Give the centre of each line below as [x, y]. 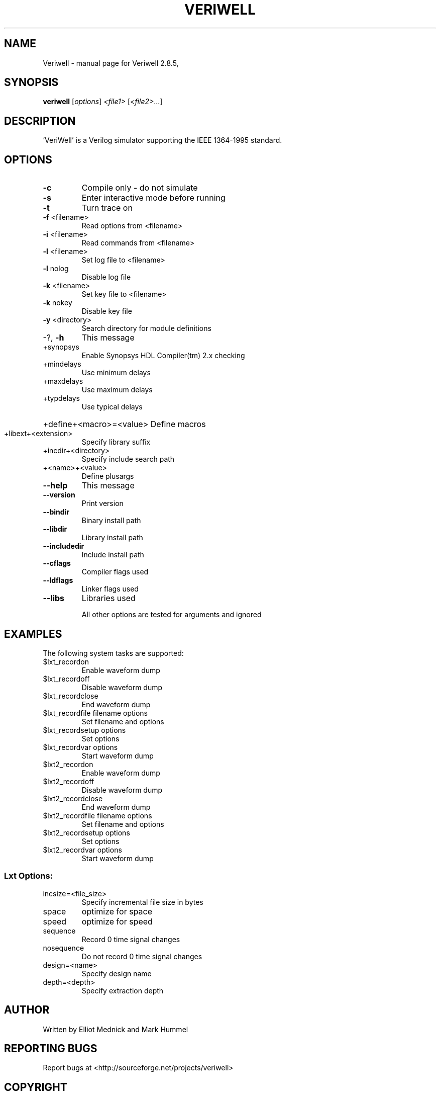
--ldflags [58, 580]
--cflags [57, 563]
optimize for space [117, 911]
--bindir [56, 512]
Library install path [112, 538]
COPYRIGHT [36, 1087]
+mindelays [62, 364]
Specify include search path [128, 459]
